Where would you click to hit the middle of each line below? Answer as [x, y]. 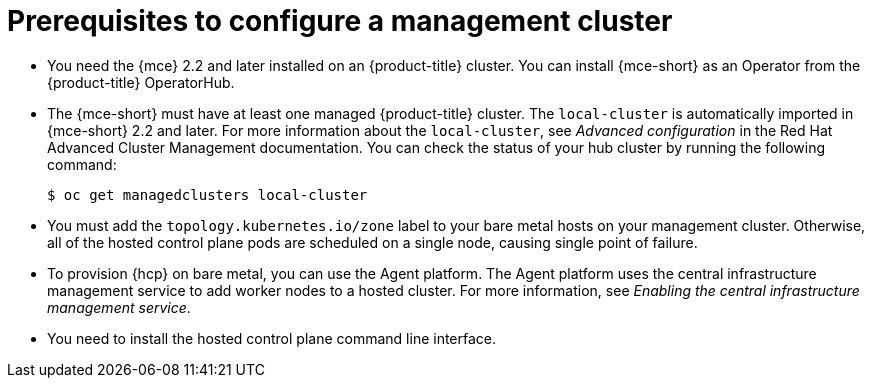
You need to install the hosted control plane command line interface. [272, 338]
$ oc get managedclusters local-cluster [207, 194]
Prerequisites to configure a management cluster [340, 21]
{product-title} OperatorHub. [141, 82]
